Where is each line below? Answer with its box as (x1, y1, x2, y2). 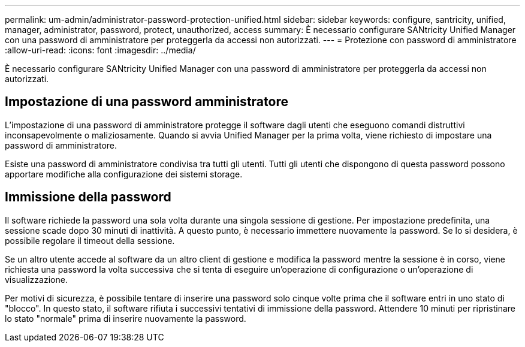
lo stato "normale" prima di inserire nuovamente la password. (5, 313, 246, 324)
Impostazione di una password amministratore (5, 94, 288, 110)
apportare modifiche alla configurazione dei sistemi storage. (5, 168, 243, 179)
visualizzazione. (5, 274, 68, 285)
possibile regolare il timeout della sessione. (5, 235, 175, 246)
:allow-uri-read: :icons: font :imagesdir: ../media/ (5, 45, 196, 55)
